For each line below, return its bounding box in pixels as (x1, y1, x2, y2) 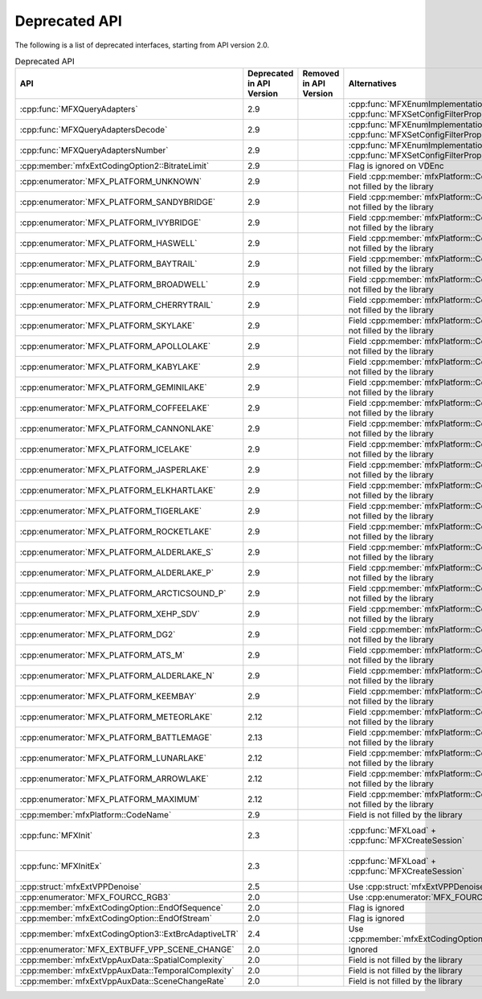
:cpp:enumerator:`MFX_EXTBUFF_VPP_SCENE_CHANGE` (19, 944, 235, 956)
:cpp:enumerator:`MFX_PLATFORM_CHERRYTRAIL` (19, 300, 214, 311)
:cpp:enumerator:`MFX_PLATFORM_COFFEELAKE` (19, 403, 210, 414)
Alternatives (348, 78, 397, 89)
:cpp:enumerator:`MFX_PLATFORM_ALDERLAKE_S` (19, 547, 214, 558)
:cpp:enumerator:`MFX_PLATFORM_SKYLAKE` (19, 320, 195, 331)
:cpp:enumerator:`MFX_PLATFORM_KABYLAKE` (19, 362, 201, 373)
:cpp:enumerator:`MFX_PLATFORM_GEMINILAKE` (19, 382, 208, 393)
